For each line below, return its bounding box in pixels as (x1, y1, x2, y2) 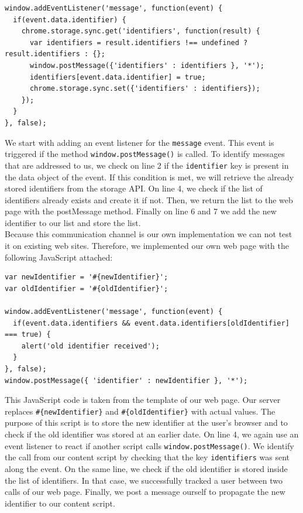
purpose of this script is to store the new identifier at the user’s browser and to (5, 416, 288, 429)
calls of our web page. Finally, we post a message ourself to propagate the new (5, 485, 285, 498)
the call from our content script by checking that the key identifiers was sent (5, 451, 290, 463)
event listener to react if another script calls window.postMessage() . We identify (5, 439, 294, 452)
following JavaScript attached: (5, 251, 113, 263)
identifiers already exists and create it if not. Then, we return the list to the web (5, 193, 293, 206)
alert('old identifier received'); (21, 341, 160, 350)
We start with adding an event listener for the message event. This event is (5, 136, 274, 148)
